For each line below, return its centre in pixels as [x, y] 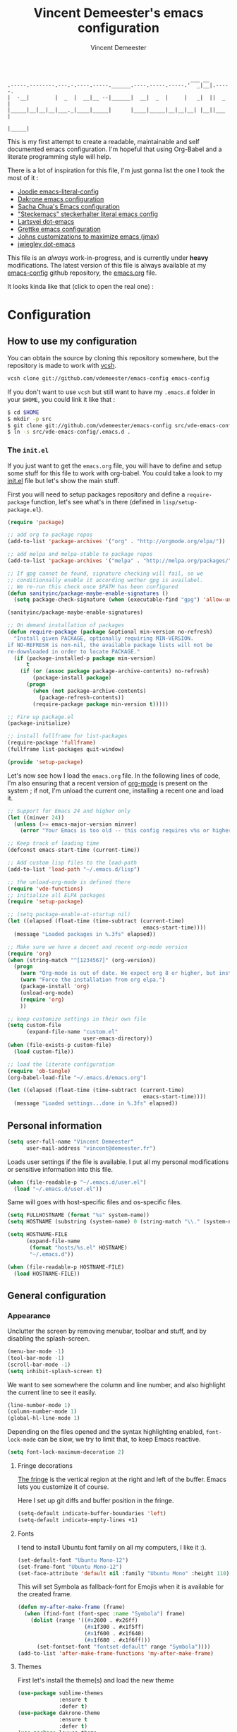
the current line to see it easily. [52, 1392]
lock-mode [22, 1440]
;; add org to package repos [50, 535]
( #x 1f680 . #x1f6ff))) [117, 1640]
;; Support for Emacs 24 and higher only [69, 811]
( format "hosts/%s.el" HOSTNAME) [79, 1247]
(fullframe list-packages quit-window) [66, 749]
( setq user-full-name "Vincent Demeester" [71, 1141]
